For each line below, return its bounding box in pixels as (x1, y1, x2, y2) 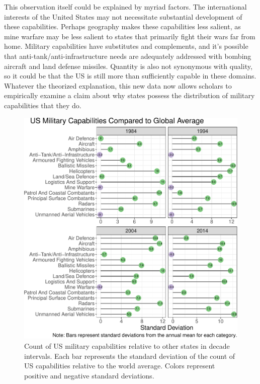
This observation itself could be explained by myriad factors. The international (4, 2, 247, 12)
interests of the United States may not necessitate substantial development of (4, 11, 242, 22)
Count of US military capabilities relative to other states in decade (24, 341, 230, 351)
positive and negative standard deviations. (24, 370, 154, 380)
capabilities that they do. (4, 100, 81, 110)
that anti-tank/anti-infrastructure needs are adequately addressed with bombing (4, 50, 251, 61)
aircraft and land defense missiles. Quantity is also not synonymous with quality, (4, 60, 252, 71)
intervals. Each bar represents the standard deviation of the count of (24, 350, 235, 361)
